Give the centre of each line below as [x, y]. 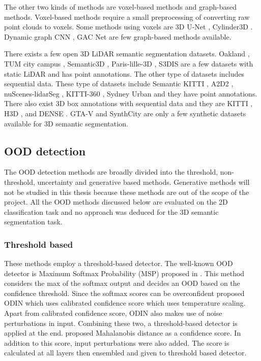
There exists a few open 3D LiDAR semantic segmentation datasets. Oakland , [127, 54]
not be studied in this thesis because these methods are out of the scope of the [127, 192]
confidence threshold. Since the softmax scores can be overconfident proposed [124, 293]
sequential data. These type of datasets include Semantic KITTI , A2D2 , [119, 84]
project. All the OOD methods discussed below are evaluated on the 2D [116, 202]
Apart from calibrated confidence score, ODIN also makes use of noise [113, 313]
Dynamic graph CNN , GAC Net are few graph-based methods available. [118, 36]
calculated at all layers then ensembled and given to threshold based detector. [125, 353]
